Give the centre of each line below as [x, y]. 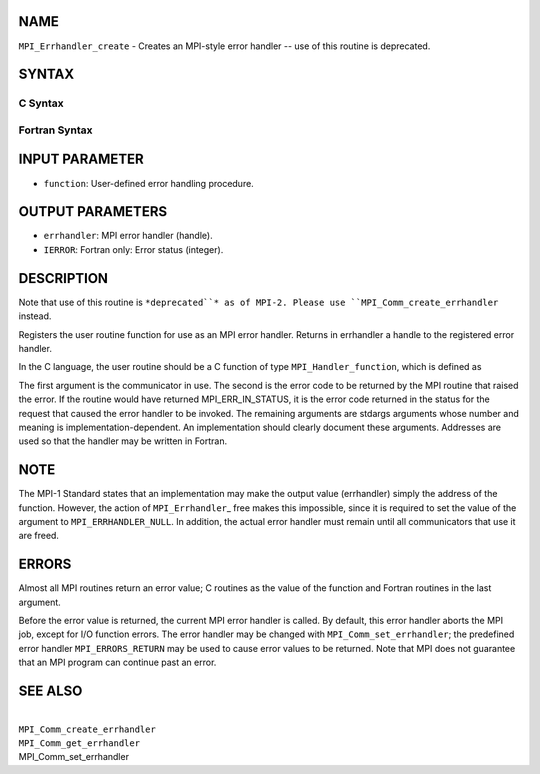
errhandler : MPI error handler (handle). [128, 236]
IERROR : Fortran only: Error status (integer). [133, 249]
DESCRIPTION [63, 278]
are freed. [39, 536]
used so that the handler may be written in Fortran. [123, 441]
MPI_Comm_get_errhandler [79, 743]
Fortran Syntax [55, 130]
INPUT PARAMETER [81, 159]
